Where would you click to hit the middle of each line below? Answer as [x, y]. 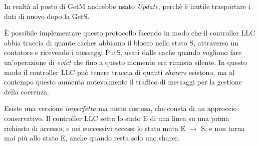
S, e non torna [223, 128]
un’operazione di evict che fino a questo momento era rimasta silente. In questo [125, 62]
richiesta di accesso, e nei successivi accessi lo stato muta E [95, 128]
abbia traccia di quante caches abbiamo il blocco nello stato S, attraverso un [121, 42]
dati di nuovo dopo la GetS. [47, 16]
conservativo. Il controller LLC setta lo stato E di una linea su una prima [117, 118]
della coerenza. [27, 91]
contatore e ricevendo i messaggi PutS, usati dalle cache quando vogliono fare [123, 52]
